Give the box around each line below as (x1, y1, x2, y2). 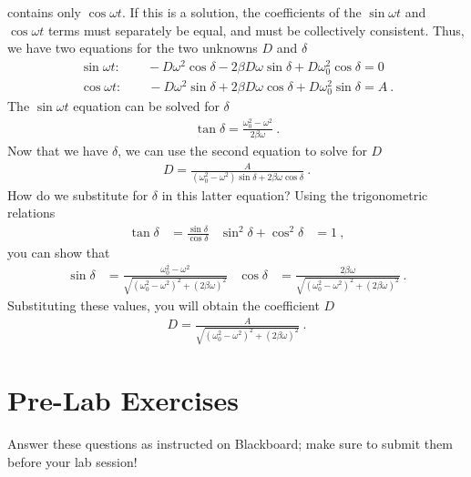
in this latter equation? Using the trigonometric (161, 185, 428, 204)
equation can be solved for (73, 96, 220, 116)
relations (7, 203, 56, 222)
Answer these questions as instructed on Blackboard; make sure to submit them (7, 434, 453, 453)
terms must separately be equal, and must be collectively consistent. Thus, (47, 20, 465, 39)
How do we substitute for (7, 185, 148, 204)
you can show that (7, 243, 110, 262)
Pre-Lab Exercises (7, 381, 240, 419)
